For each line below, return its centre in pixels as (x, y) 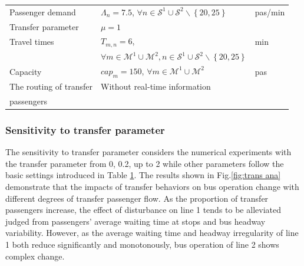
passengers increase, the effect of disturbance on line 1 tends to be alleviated (143, 210)
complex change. (35, 256)
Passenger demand (43, 12)
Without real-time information (156, 86)
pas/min (270, 12)
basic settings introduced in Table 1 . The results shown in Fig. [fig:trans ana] (143, 175)
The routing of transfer (51, 86)
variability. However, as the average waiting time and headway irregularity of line (152, 233)
